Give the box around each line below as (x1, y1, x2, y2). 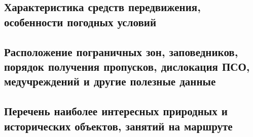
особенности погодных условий (4, 14, 156, 29)
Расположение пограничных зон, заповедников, (4, 43, 238, 59)
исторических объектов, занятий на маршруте (4, 118, 233, 133)
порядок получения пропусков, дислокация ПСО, (4, 58, 250, 74)
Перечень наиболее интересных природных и (4, 103, 228, 119)
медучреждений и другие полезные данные (4, 73, 216, 89)
